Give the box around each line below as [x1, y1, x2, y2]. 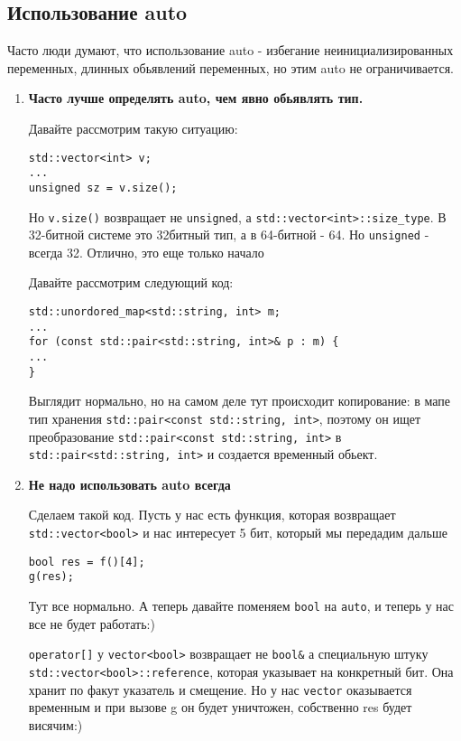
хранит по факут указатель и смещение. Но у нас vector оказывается [28, 680, 412, 699]
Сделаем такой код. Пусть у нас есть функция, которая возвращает [28, 505, 396, 524]
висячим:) [28, 715, 83, 734]
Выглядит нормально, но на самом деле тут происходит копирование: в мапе [28, 391, 451, 410]
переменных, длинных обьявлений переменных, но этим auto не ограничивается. [7, 58, 454, 77]
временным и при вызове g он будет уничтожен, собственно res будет [28, 698, 412, 717]
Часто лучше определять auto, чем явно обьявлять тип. [28, 89, 364, 108]
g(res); [28, 570, 74, 584]
